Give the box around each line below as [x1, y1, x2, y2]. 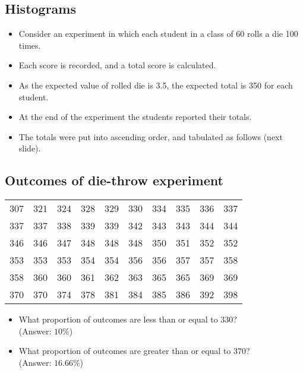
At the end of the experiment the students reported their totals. [18, 110, 252, 123]
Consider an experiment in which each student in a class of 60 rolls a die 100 [18, 27, 298, 40]
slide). [18, 142, 41, 154]
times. [18, 39, 41, 51]
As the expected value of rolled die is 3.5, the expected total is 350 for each [18, 78, 293, 91]
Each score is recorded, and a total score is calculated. [18, 59, 216, 71]
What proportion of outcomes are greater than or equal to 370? [18, 344, 250, 357]
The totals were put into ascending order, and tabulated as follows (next [18, 130, 283, 143]
